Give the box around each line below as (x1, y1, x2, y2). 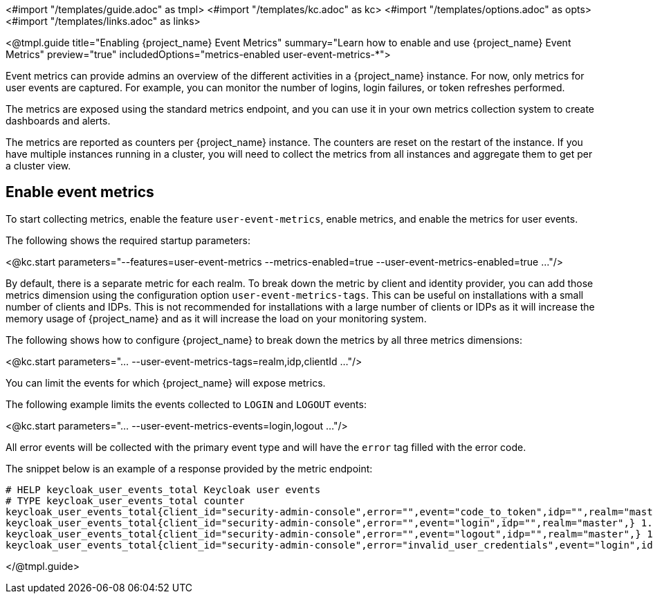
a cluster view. (6, 160, 71, 172)
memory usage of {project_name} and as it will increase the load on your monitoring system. (6, 312, 427, 324)
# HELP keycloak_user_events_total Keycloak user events (6, 483, 321, 495)
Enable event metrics (6, 183, 154, 201)
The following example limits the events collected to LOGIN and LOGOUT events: (6, 398, 367, 410)
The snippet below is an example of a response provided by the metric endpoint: (6, 462, 373, 474)
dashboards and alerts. (6, 115, 111, 127)
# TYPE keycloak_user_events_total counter (6, 495, 245, 506)
